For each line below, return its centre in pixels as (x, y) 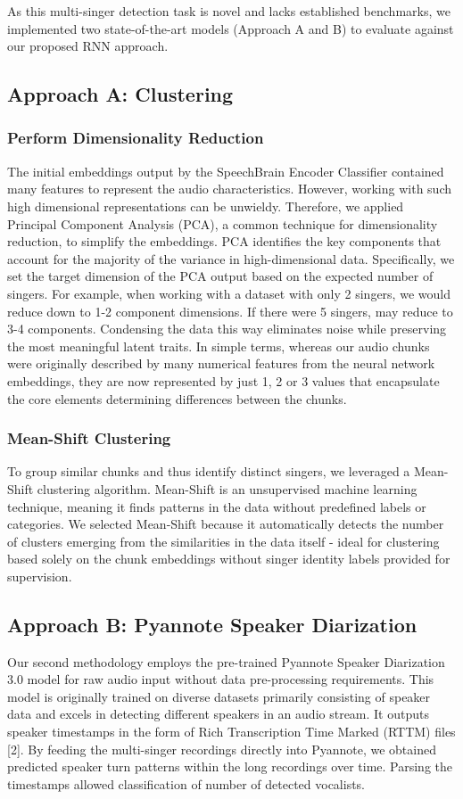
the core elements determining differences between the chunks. (177, 398)
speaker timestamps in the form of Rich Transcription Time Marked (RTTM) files (231, 732)
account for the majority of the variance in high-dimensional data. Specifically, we (231, 258)
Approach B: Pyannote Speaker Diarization (212, 624)
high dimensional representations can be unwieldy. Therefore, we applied (206, 206)
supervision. (40, 576)
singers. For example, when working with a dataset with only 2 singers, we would (229, 293)
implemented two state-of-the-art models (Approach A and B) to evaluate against (231, 28)
